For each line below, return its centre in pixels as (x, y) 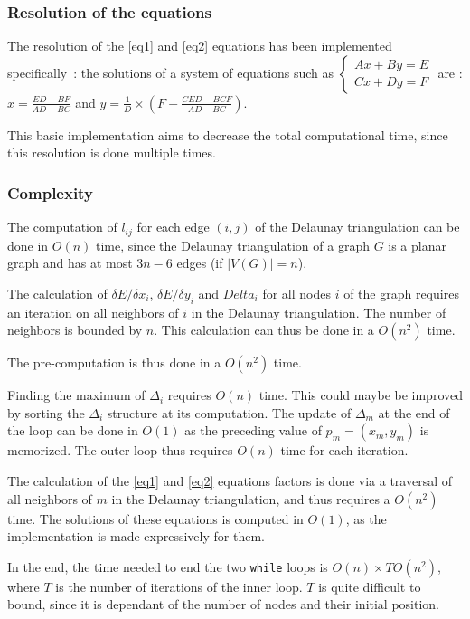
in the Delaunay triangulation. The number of (319, 312)
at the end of (414, 412)
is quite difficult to (370, 586)
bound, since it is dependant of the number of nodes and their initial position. (224, 604)
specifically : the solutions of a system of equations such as (171, 72)
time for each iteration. (344, 450)
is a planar (417, 245)
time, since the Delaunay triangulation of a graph (233, 245)
